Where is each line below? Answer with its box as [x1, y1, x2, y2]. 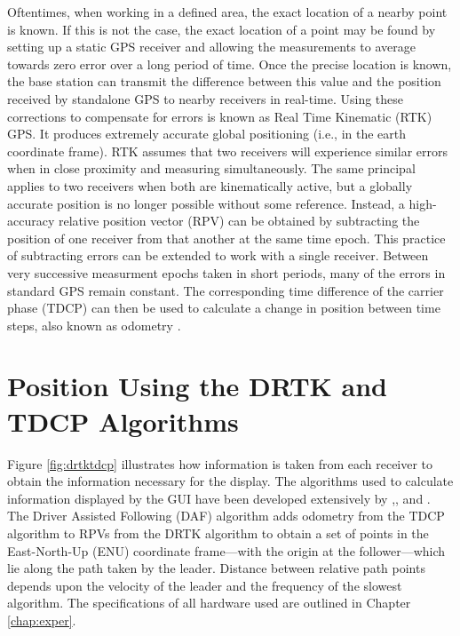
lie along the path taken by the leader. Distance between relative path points [7, 559, 425, 577]
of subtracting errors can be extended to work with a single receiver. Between [7, 246, 429, 265]
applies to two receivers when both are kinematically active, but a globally [7, 176, 413, 195]
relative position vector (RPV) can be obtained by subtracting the [58, 211, 420, 230]
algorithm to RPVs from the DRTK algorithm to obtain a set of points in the [7, 523, 429, 542]
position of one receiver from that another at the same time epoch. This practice [7, 228, 446, 247]
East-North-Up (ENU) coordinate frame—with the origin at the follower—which [7, 541, 446, 560]
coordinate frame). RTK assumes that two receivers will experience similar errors [7, 141, 448, 160]
